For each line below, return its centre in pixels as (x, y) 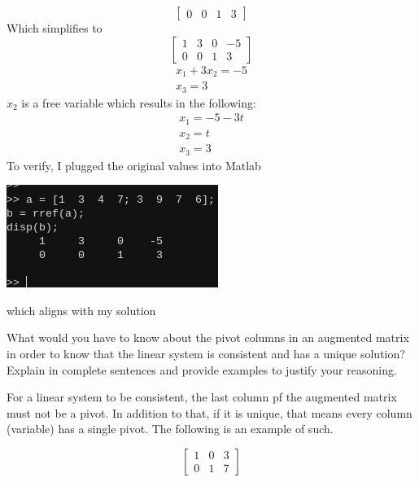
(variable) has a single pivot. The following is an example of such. (170, 429)
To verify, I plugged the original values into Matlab (134, 165)
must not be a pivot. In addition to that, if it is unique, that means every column (209, 412)
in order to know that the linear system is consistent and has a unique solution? (206, 353)
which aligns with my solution (81, 310)
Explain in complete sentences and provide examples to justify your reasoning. (202, 369)
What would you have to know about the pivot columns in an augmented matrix (208, 337)
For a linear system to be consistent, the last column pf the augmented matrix (202, 397)
